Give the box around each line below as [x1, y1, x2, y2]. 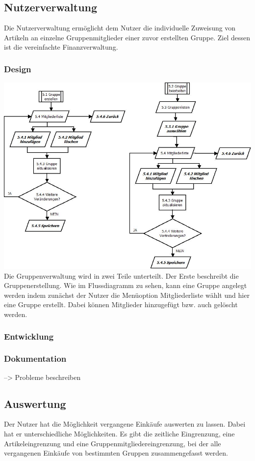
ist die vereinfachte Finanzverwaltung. [4, 42, 118, 52]
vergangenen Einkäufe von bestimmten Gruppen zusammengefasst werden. [4, 448, 228, 458]
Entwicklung [4, 330, 54, 342]
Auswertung [4, 396, 66, 411]
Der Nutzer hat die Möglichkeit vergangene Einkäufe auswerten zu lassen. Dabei [4, 419, 246, 429]
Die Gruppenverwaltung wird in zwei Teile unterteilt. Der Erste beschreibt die [4, 270, 239, 281]
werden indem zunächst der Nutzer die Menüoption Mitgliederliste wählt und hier [4, 289, 250, 300]
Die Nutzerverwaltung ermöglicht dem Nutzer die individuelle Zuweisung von [4, 23, 236, 33]
